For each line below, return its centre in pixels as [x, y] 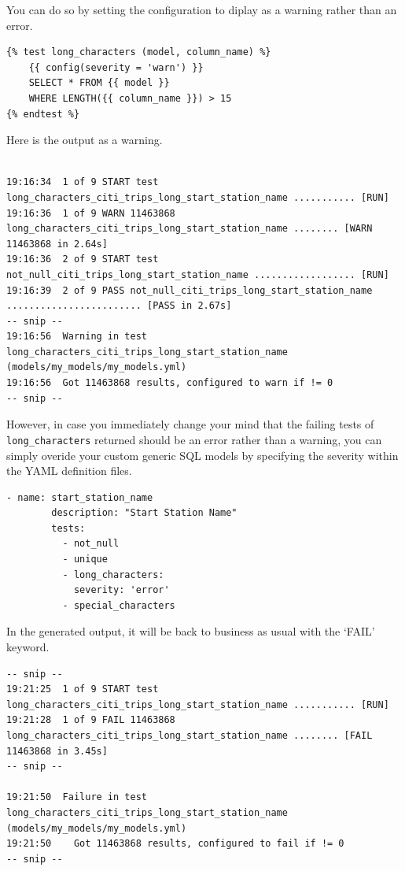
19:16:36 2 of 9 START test [83, 259]
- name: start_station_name [80, 497]
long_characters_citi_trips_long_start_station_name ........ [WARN [190, 229]
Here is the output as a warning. [85, 140]
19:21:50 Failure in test [77, 797]
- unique [85, 560]
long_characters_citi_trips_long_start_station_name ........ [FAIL [190, 736]
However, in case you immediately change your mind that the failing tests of [190, 424]
